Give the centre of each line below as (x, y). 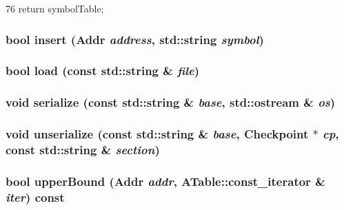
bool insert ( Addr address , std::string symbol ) (135, 39)
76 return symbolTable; (55, 8)
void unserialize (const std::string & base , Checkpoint (157, 134)
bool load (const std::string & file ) (103, 71)
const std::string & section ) (83, 149)
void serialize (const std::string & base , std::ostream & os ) (171, 102)
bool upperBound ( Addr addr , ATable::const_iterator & (165, 181)
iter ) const (35, 197)
